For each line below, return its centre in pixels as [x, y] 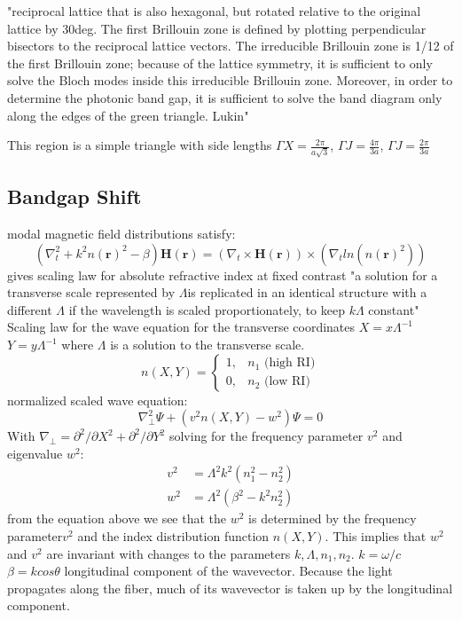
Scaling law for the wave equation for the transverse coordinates [181, 327]
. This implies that [376, 536]
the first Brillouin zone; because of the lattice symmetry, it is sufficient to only [220, 63]
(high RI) [290, 363]
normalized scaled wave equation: [98, 400]
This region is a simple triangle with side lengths [140, 145]
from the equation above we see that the [117, 518]
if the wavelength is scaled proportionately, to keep [207, 309]
